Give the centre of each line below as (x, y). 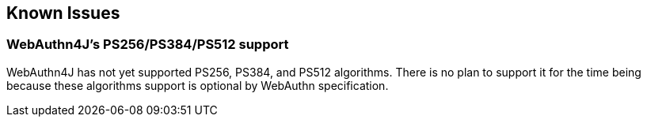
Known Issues (63, 13)
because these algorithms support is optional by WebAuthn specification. (198, 85)
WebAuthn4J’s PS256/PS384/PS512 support (148, 45)
